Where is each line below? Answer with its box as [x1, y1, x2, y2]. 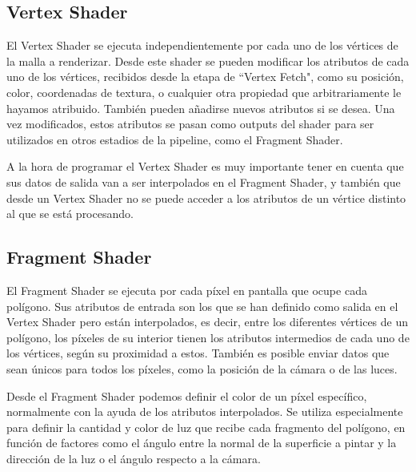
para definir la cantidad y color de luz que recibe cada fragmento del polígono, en [6, 418, 406, 435]
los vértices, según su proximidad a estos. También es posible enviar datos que [6, 345, 390, 361]
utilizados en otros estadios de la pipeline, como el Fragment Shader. [6, 131, 343, 147]
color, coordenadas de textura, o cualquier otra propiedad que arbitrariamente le [6, 83, 402, 100]
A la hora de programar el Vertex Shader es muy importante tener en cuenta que [6, 158, 404, 175]
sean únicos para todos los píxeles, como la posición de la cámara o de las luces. [6, 360, 398, 377]
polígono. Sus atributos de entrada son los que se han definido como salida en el [6, 297, 398, 314]
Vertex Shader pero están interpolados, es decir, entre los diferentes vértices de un [6, 313, 409, 330]
